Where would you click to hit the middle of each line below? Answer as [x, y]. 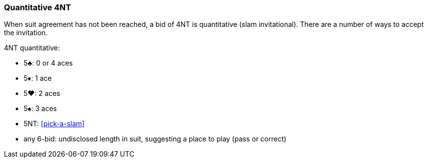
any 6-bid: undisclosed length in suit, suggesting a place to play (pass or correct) [155, 139]
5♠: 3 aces [40, 109]
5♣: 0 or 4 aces [48, 63]
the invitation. [26, 33]
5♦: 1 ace [38, 78]
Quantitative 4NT [38, 7]
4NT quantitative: [32, 48]
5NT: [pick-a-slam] [54, 124]
